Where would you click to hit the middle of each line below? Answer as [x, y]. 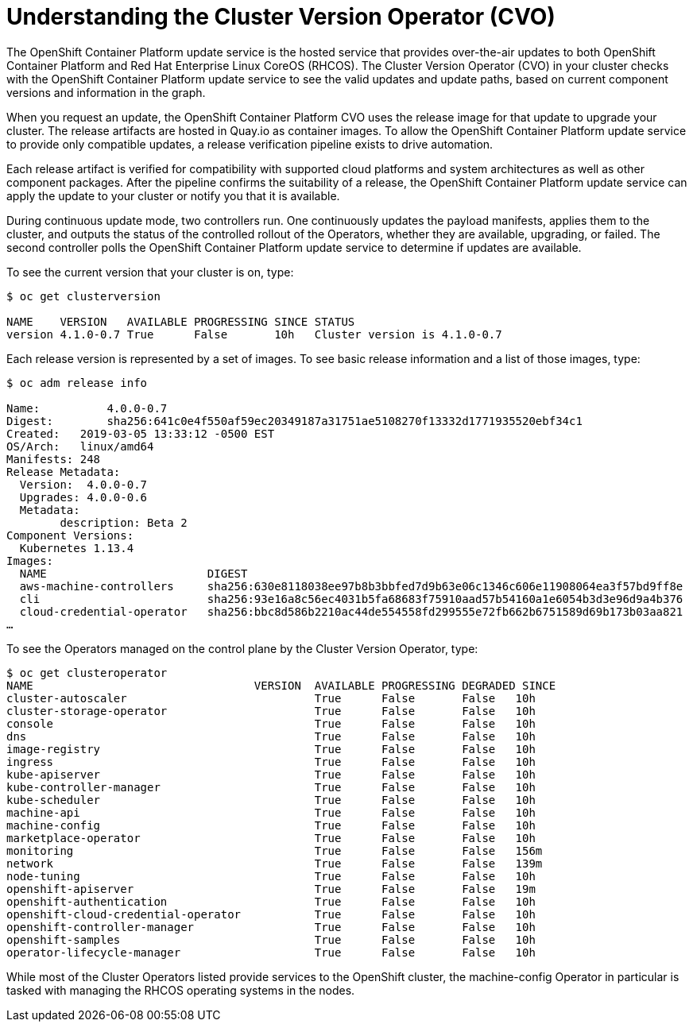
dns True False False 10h [271, 736]
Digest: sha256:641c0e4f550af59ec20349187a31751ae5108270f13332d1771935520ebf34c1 [294, 421]
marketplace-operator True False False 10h [271, 838]
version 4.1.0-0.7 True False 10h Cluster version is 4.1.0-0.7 [254, 334]
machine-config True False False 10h [271, 825]
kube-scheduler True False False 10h [271, 800]
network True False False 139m [275, 863]
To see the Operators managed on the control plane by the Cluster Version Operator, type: [242, 648]
